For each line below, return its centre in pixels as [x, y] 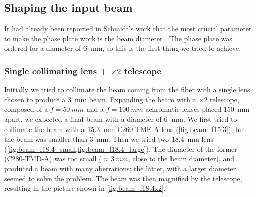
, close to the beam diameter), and [181, 158]
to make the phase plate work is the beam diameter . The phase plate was [118, 38]
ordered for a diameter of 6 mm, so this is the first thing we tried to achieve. [123, 48]
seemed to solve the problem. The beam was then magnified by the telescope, [123, 178]
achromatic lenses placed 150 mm [198, 109]
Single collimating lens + [56, 70]
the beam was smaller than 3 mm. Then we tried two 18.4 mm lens [109, 139]
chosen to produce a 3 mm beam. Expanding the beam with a [100, 99]
